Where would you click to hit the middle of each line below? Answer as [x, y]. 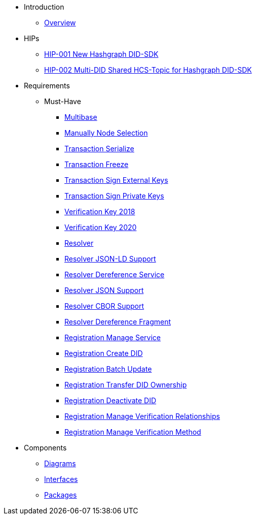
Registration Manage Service [113, 337]
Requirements [47, 86]
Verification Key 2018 [100, 212]
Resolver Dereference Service [115, 274]
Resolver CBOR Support [104, 306]
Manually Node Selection [106, 133]
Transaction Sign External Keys [116, 180]
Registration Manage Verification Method [133, 432]
